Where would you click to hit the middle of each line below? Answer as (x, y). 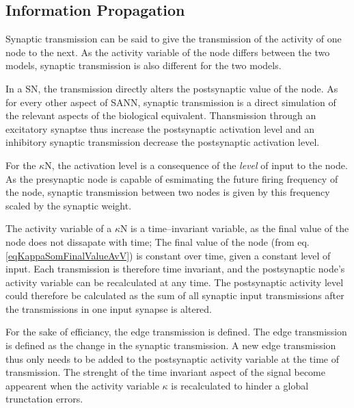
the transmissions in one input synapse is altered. (109, 308)
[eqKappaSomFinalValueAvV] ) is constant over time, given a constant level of (168, 255)
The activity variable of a (59, 228)
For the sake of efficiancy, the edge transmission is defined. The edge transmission (176, 332)
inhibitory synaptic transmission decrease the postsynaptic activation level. (163, 142)
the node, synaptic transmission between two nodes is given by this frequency (168, 192)
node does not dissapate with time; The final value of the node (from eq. (158, 241)
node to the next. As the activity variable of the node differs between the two (168, 52)
